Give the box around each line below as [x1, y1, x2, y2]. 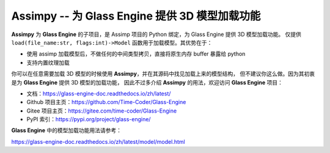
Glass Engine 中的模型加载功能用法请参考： [11, 127, 122, 134]
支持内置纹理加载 [26, 59, 70, 66]
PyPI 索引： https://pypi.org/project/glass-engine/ [26, 116, 151, 123]
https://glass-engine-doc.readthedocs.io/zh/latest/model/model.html [11, 138, 186, 145]
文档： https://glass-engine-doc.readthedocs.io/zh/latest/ [26, 89, 171, 97]
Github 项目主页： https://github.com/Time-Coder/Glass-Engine [26, 99, 186, 106]
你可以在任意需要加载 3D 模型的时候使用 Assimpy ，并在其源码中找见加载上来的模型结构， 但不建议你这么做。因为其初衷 [11, 70, 315, 78]
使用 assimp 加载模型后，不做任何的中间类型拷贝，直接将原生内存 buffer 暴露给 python [26, 50, 246, 58]
